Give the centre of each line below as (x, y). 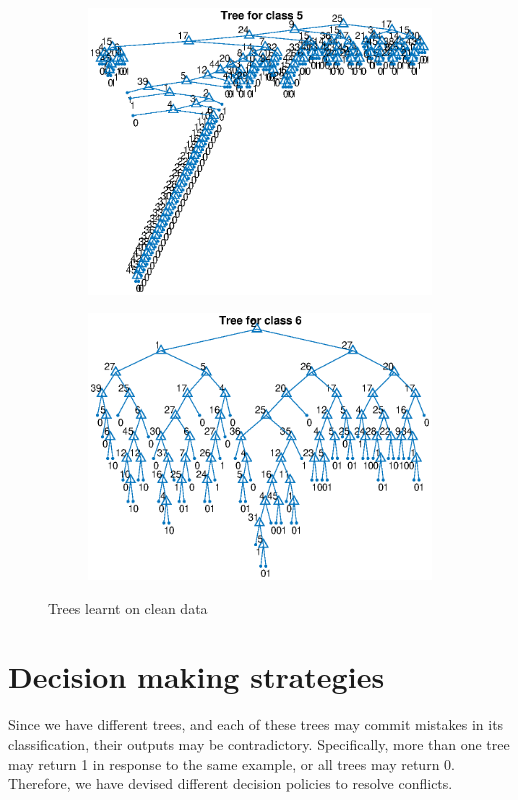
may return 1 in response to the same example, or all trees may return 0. (231, 763)
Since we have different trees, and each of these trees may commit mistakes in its (256, 724)
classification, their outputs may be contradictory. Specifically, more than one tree (259, 743)
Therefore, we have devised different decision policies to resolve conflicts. (230, 783)
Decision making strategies (196, 676)
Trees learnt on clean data (128, 607)
